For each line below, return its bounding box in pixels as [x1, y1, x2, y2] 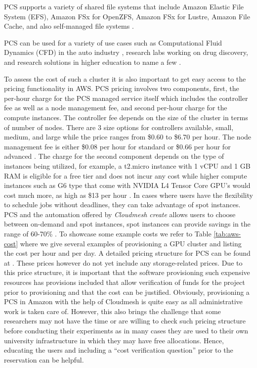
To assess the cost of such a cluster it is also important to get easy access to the [4, 73, 246, 84]
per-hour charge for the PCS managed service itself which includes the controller [4, 92, 248, 103]
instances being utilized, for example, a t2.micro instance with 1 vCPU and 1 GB [4, 160, 251, 171]
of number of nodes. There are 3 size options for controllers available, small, [4, 122, 234, 132]
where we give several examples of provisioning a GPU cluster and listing [20, 238, 242, 248]
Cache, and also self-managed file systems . [4, 21, 134, 31]
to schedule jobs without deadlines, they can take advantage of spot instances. [4, 199, 241, 210]
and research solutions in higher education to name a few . [4, 56, 181, 67]
